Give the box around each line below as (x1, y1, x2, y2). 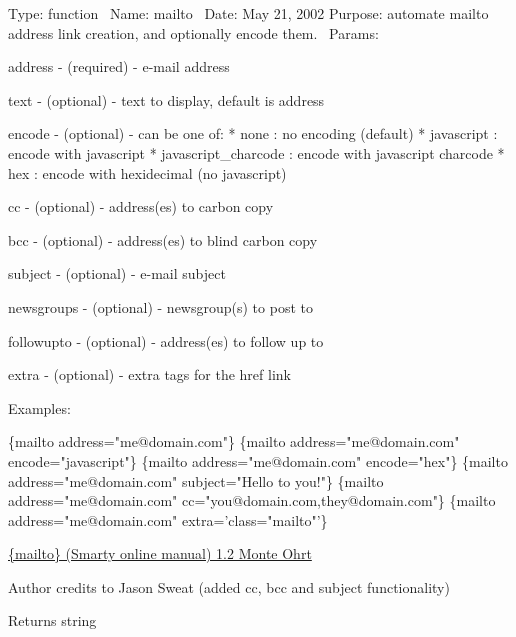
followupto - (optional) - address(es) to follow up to (8, 330, 324, 351)
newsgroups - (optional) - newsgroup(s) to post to (8, 296, 313, 317)
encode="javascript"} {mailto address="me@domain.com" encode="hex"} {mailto (8, 450, 508, 471)
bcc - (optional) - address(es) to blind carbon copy (8, 229, 318, 250)
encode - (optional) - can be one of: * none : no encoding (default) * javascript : (8, 123, 498, 144)
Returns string (8, 610, 97, 631)
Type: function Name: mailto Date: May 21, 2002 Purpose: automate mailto (8, 3, 489, 23)
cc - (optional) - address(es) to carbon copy (8, 196, 274, 217)
